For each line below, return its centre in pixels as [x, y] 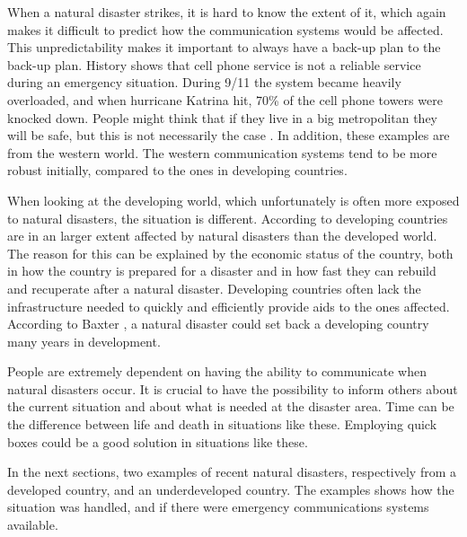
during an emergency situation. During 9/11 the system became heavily [204, 82]
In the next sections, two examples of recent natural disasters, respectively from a [232, 472]
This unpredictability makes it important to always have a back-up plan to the [224, 47]
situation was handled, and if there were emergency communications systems [218, 507]
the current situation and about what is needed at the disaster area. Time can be [231, 406]
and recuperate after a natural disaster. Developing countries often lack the [214, 288]
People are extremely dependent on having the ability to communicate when [217, 371]
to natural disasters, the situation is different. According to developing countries [228, 218]
